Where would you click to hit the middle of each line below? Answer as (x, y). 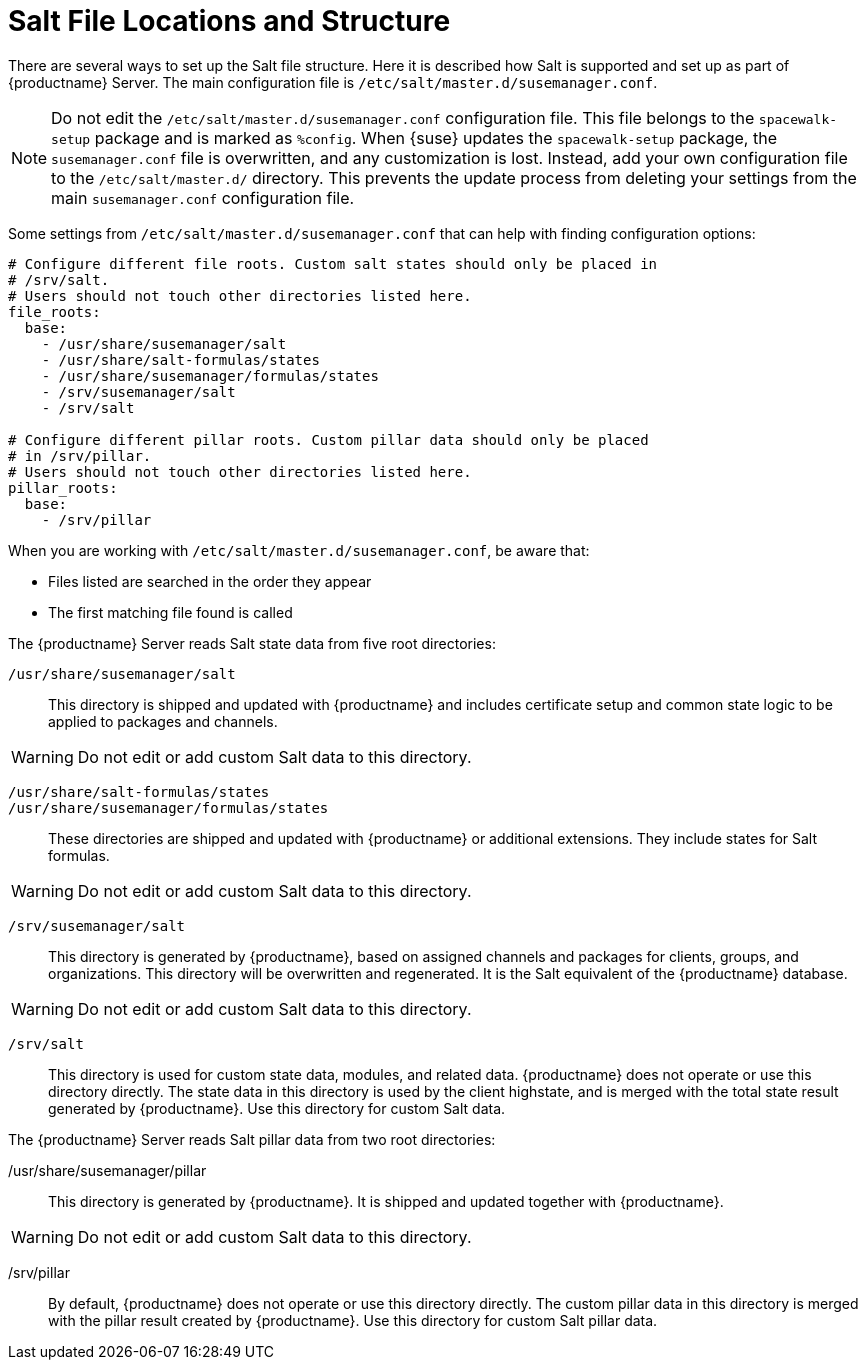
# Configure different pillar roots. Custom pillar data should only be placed (328, 439)
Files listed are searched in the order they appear (210, 581)
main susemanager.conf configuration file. (203, 197)
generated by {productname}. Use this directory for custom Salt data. (277, 1108)
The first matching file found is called (170, 612)
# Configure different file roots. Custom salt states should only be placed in (333, 263)
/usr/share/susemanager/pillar (107, 1170)
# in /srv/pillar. (80, 455)
